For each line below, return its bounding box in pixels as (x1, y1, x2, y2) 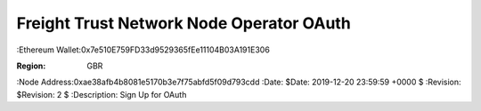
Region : (16, 60, 46, 71)
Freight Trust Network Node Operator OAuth (16, 13, 351, 33)
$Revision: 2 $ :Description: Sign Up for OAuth (16, 89, 187, 99)
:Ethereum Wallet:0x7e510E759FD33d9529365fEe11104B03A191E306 (16, 44, 271, 55)
